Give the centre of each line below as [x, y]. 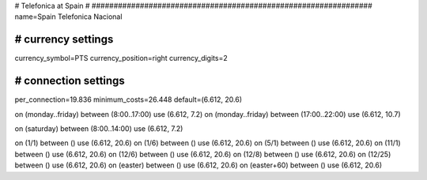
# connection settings [70, 81]
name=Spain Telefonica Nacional [68, 17]
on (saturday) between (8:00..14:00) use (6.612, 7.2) [99, 128]
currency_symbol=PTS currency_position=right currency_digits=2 [121, 58]
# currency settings [64, 39]
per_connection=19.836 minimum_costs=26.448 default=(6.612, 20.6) [128, 99]
